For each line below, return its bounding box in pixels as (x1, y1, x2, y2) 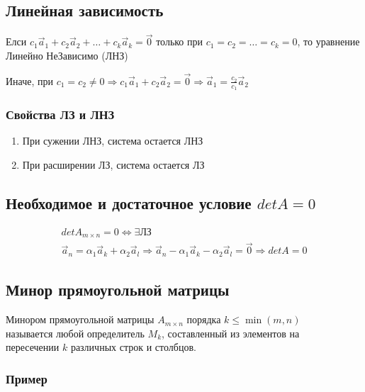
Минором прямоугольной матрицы (6, 312, 155, 327)
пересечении (6, 340, 60, 354)
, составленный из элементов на (162, 325, 300, 340)
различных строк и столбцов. (70, 340, 196, 354)
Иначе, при (6, 73, 54, 88)
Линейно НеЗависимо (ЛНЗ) (6, 48, 128, 63)
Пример (6, 369, 47, 387)
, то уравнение (297, 34, 360, 49)
